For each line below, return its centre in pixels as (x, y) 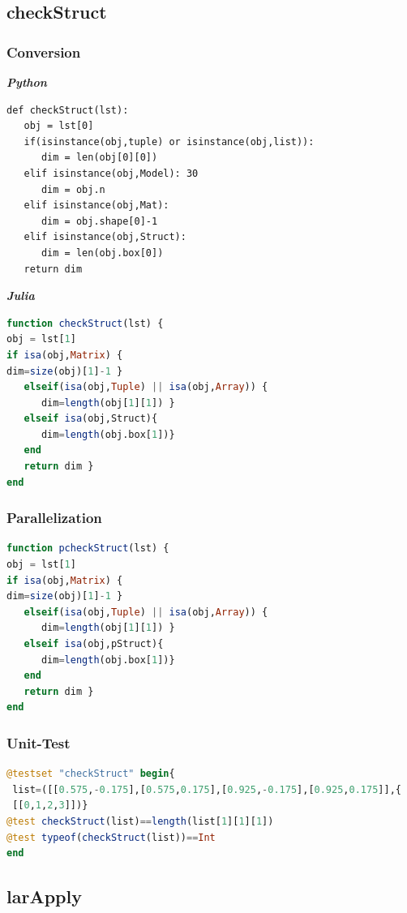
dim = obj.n (73, 189)
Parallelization (54, 518)
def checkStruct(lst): (68, 110)
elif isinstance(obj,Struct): (105, 237)
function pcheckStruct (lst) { (88, 549)
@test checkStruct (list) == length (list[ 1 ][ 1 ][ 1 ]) (140, 821)
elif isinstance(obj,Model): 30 (111, 173)
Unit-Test (39, 742)
